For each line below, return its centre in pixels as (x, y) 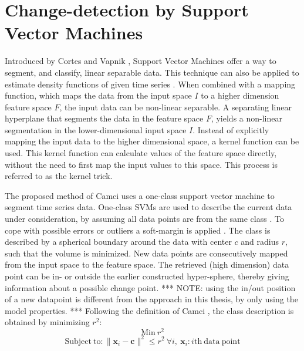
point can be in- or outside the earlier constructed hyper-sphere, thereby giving (147, 276)
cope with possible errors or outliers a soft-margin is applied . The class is (138, 230)
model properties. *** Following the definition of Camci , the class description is (149, 310)
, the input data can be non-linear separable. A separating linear (175, 107)
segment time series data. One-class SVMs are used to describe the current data (148, 207)
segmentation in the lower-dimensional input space (96, 129)
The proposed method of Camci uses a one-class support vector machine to (140, 195)
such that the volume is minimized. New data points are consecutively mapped (146, 253)
